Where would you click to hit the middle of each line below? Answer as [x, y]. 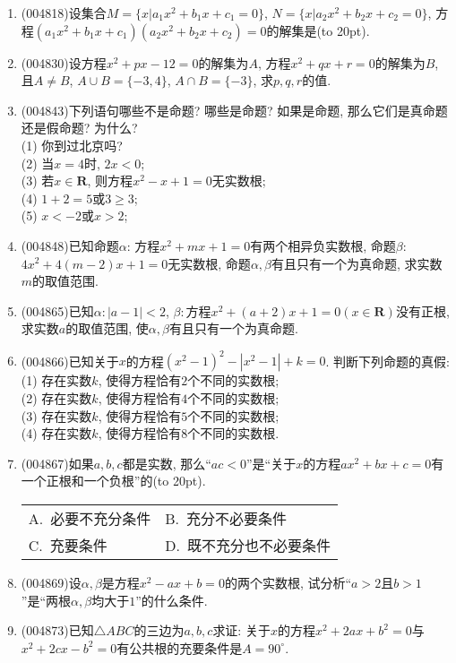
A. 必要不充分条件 [90, 518]
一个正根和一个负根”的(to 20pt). [113, 481]
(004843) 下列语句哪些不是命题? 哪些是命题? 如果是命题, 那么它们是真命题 [234, 110]
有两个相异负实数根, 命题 [323, 245]
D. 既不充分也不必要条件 [248, 545]
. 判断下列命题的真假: [387, 361]
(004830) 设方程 [64, 62]
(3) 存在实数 [56, 415]
